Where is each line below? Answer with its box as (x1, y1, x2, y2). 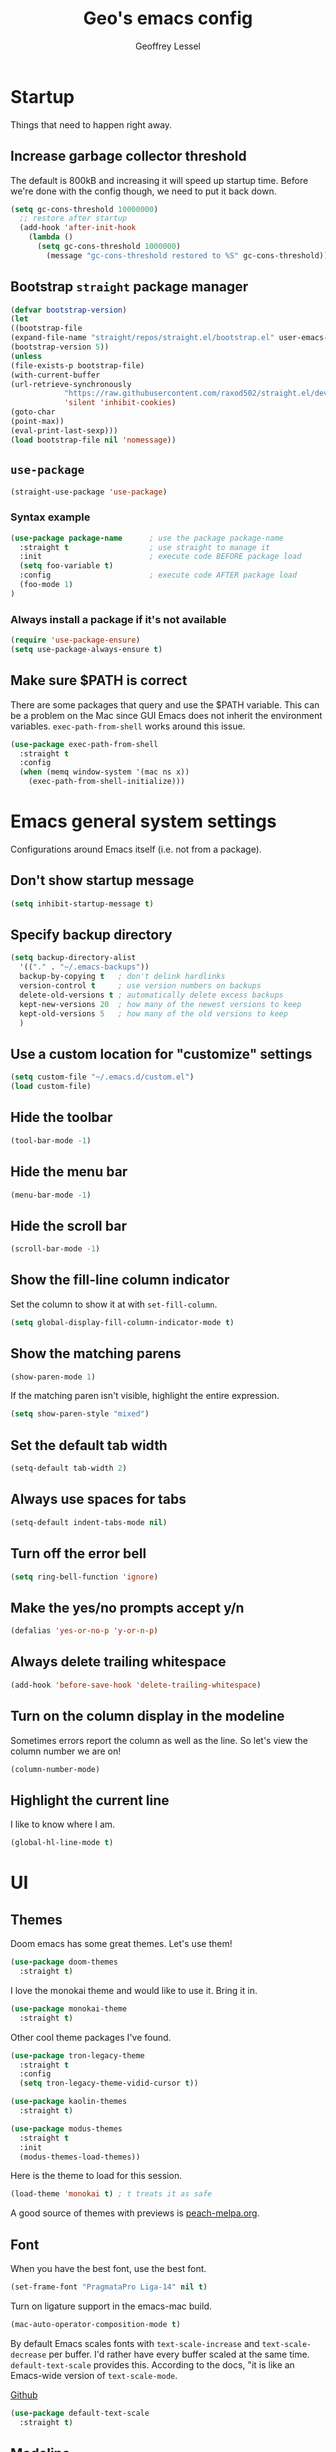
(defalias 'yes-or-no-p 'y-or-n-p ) (10, 1626, 159, 1636)
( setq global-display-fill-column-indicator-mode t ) (10, 1317, 235, 1327)
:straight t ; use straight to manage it (19, 542, 271, 552)
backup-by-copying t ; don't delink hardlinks (19, 972, 226, 982)
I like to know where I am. (10, 1818, 116, 1831)
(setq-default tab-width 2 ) (10, 1463, 128, 1474)
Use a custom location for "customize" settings (10, 1045, 313, 1062)
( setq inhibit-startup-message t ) (10, 898, 155, 909)
